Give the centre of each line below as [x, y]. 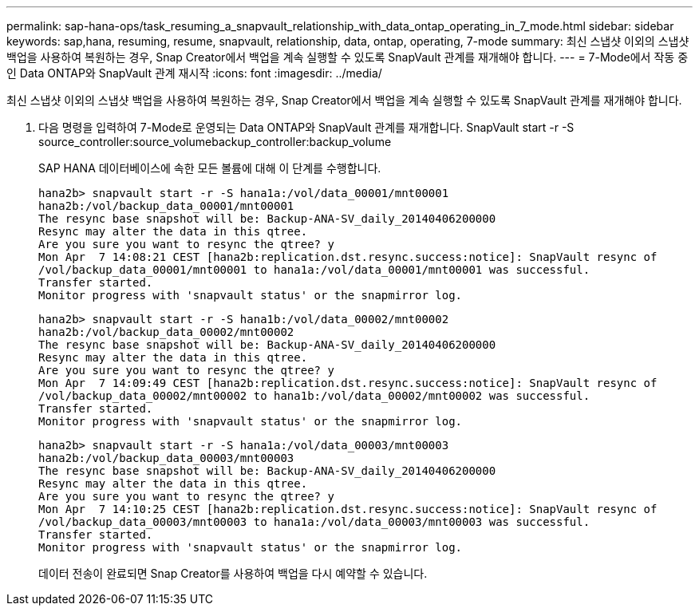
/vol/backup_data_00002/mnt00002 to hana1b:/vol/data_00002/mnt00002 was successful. [314, 396]
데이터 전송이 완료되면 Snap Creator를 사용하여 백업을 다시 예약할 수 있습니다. [233, 573]
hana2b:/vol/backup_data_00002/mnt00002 [166, 332]
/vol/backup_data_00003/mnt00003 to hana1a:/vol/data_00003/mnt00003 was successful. [314, 522]
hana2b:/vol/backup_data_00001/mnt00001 [166, 206]
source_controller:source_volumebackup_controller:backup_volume [215, 142]
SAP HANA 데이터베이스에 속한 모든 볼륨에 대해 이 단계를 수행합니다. [210, 168]
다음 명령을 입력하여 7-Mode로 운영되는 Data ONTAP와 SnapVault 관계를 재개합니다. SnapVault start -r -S [306, 127]
